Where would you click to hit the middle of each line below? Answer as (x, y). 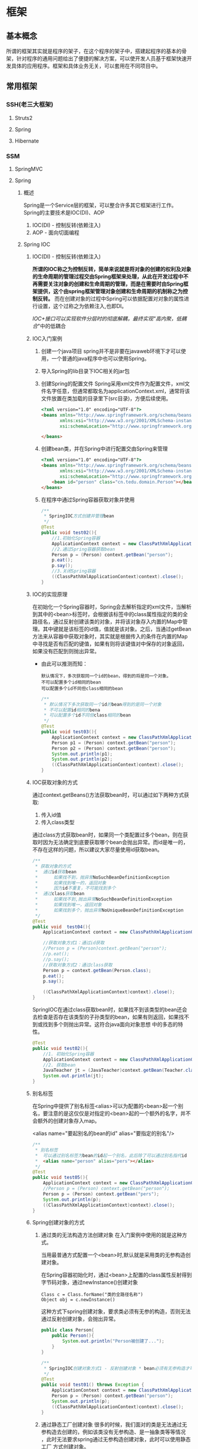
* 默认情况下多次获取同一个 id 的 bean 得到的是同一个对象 (103, 704)
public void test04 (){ (61, 927)
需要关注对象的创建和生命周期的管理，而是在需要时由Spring (110, 284)
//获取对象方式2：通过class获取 (78, 965)
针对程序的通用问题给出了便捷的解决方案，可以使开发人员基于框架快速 (101, 59)
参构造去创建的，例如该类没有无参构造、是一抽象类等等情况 (113, 1432)
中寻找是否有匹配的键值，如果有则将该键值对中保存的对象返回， (110, 644)
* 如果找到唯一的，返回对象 (71, 883)
